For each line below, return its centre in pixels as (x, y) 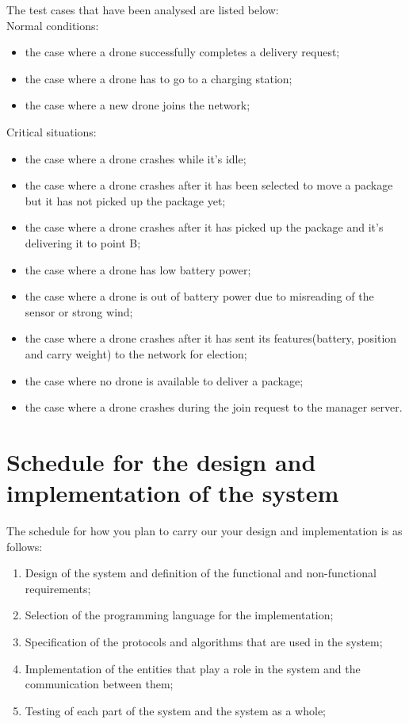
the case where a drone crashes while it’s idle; (136, 158)
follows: (25, 546)
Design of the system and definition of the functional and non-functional (201, 573)
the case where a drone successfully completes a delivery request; (182, 52)
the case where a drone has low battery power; (138, 269)
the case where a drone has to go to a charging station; (159, 78)
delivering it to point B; (83, 242)
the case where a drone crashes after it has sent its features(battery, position (211, 338)
